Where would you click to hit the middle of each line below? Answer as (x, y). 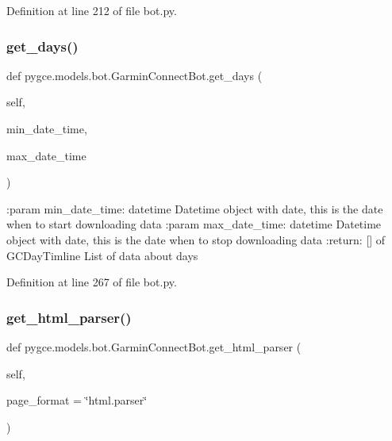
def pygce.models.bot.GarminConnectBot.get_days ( (135, 75)
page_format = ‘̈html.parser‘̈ (77, 400)
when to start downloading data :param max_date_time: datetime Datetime (194, 224)
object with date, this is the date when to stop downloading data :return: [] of (196, 239)
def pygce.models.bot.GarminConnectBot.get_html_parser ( (154, 346)
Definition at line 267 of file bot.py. (92, 282)
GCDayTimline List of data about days (102, 255)
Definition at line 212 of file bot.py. (92, 10)
